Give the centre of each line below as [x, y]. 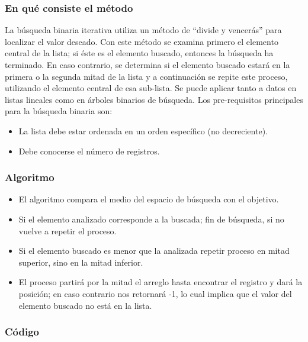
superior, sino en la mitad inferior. [81, 262]
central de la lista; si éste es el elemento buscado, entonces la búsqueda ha [139, 53]
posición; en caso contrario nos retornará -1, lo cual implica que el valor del [155, 293]
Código [22, 332]
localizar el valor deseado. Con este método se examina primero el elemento [142, 41]
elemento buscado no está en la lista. [85, 305]
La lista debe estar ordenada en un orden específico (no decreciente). [143, 130]
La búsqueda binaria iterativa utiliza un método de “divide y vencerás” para [143, 30]
